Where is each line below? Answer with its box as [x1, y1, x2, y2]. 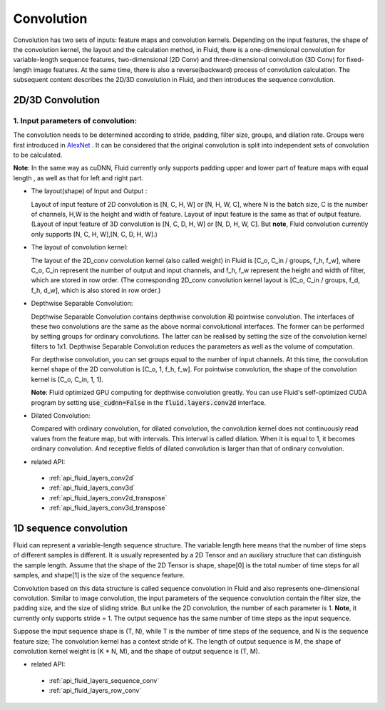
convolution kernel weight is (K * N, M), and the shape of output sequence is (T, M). [13, 647, 260, 655]
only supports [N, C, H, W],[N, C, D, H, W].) [31, 230, 158, 238]
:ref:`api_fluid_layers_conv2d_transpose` [48, 493, 168, 502]
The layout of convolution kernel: [31, 243, 128, 252]
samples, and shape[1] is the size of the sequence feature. [13, 571, 185, 580]
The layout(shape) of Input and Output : [31, 187, 148, 195]
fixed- [346, 56, 364, 64]
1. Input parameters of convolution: [13, 115, 138, 125]
